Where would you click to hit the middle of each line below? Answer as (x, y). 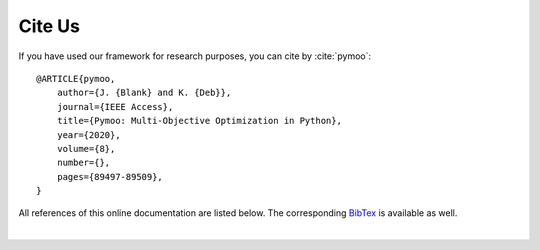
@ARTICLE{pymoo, (76, 78)
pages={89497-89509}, (110, 176)
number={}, (83, 163)
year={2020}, (88, 134)
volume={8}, (86, 148)
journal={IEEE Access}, (115, 106)
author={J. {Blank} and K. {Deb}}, (144, 93)
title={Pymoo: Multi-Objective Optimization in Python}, (199, 121)
